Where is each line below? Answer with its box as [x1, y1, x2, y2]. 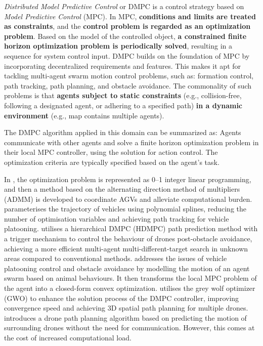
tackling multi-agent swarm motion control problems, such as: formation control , [4, 70, 254, 81]
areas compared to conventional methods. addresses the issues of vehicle [4, 253, 227, 264]
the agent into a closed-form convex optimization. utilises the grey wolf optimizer [4, 283, 255, 293]
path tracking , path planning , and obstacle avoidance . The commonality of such [4, 80, 252, 91]
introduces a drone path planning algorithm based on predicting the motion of [4, 312, 247, 323]
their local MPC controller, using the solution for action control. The [4, 147, 218, 157]
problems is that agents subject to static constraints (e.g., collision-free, [4, 90, 242, 101]
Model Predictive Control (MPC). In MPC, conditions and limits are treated [4, 11, 256, 21]
